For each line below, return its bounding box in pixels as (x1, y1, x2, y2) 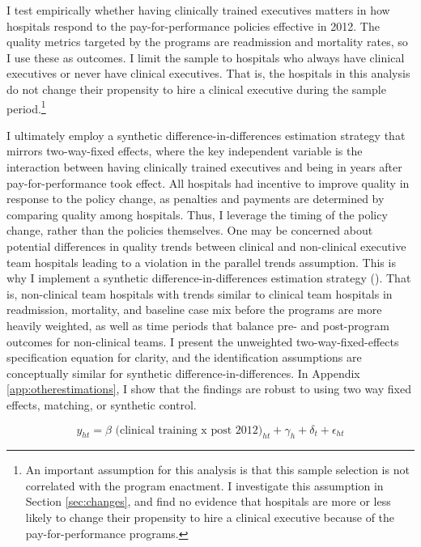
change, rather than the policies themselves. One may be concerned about (6, 222, 373, 239)
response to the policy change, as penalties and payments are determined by (6, 190, 385, 207)
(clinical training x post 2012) (115, 424, 263, 436)
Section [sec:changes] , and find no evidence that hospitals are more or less (25, 493, 391, 510)
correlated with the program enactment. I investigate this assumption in (25, 477, 384, 494)
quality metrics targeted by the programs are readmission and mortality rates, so (6, 33, 408, 50)
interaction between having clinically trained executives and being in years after (6, 159, 402, 175)
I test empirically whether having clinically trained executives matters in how (6, 2, 390, 18)
